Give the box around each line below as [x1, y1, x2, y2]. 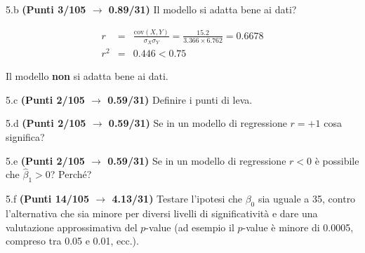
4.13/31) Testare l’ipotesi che [112, 191, 242, 206]
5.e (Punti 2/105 [6, 153, 85, 167]
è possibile [314, 153, 359, 167]
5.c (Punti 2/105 [6, 92, 85, 107]
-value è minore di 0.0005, [242, 219, 354, 234]
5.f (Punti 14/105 [6, 191, 89, 206]
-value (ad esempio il [145, 219, 234, 234]
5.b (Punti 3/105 [6, 2, 86, 16]
